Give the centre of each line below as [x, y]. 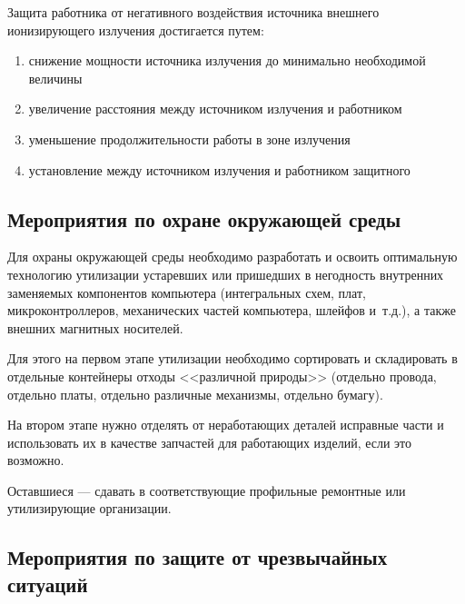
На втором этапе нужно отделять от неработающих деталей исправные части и [226, 425]
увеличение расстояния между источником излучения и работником [215, 109]
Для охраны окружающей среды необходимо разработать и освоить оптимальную [232, 257]
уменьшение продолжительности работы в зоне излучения [189, 139]
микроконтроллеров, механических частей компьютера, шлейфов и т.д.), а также [232, 310]
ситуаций [48, 584]
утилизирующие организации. [89, 508]
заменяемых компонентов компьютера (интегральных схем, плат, [187, 292]
